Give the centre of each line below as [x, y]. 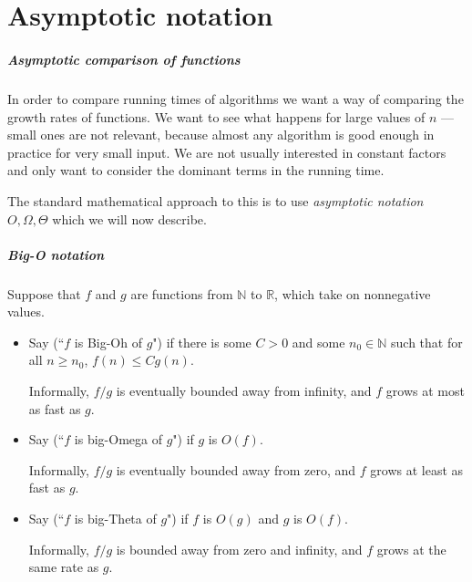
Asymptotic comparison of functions [124, 59]
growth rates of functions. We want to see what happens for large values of [216, 116]
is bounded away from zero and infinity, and [239, 549]
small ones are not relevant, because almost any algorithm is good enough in [221, 135]
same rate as [64, 567]
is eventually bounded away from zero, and [236, 469]
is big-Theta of [115, 518]
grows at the [411, 549]
